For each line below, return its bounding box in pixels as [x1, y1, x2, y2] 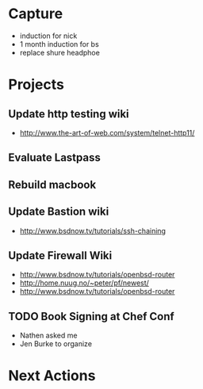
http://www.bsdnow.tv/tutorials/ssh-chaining [19, 226, 167, 235]
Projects [8, 76, 65, 93]
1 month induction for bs [19, 39, 99, 48]
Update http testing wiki [8, 107, 129, 120]
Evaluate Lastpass [8, 151, 101, 165]
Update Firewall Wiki [8, 249, 113, 262]
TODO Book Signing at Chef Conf [8, 310, 174, 323]
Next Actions [8, 367, 96, 385]
